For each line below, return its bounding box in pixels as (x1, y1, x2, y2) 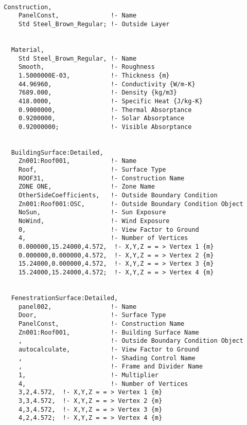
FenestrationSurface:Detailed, (11, 294, 118, 302)
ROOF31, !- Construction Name (18, 174, 185, 182)
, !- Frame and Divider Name (18, 363, 203, 371)
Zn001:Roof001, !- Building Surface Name (18, 328, 199, 336)
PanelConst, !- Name (18, 12, 137, 20)
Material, (11, 46, 45, 53)
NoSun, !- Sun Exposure (18, 209, 166, 216)
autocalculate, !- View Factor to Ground (18, 345, 199, 353)
